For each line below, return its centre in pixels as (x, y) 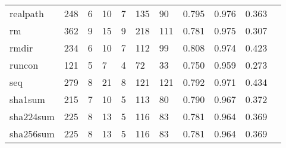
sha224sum (32, 116)
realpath (27, 13)
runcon (24, 65)
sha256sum (32, 133)
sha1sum (27, 99)
